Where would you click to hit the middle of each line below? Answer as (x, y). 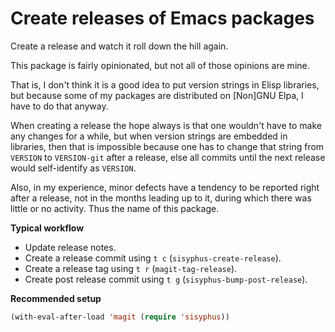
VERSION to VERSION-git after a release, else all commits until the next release (168, 157)
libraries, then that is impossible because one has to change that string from (167, 146)
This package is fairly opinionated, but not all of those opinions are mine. (160, 65)
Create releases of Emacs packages (162, 18)
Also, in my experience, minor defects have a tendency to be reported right (165, 187)
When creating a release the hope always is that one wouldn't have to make (166, 125)
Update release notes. (70, 247)
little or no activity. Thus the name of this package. (115, 208)
